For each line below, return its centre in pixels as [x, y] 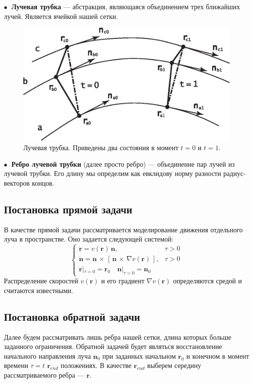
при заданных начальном [139, 356]
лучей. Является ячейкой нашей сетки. [61, 16]
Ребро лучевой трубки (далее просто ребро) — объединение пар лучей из [123, 164]
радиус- [235, 173]
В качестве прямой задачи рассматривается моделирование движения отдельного [123, 229]
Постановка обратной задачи [72, 316]
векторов [17, 183]
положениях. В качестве [96, 365]
